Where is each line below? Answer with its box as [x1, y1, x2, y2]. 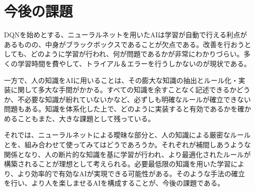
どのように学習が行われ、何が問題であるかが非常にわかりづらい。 [30, 49, 244, 59]
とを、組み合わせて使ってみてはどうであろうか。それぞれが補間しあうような [4, 139, 251, 150]
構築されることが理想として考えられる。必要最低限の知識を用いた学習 [4, 159, 231, 169]
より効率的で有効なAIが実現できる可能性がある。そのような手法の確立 [17, 168, 245, 178]
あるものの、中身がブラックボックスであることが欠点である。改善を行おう [4, 39, 245, 49]
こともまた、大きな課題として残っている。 [17, 113, 155, 123]
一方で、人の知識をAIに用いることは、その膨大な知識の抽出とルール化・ [4, 75, 238, 85]
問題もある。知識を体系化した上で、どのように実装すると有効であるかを [4, 104, 238, 114]
